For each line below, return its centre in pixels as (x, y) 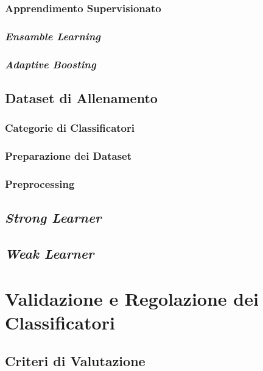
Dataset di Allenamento (81, 97)
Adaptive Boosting (51, 64)
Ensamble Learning (53, 36)
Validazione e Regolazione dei (132, 298)
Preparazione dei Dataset (68, 156)
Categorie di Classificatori (70, 128)
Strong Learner (53, 218)
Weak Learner (50, 254)
